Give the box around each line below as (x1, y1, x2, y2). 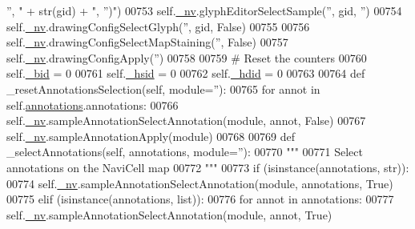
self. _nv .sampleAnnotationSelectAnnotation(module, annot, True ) (6, 206, 332, 223)
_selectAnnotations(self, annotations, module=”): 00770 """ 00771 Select (6, 143, 363, 160)
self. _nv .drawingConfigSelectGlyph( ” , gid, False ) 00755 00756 (6, 18, 310, 34)
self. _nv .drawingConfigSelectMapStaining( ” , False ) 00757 (6, 34, 288, 50)
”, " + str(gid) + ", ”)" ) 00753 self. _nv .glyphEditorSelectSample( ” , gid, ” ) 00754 (6, 2, 402, 18)
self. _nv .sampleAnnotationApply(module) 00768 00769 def (6, 127, 295, 144)
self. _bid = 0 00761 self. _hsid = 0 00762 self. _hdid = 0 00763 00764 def (6, 65, 365, 82)
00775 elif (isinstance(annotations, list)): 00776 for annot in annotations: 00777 (6, 191, 394, 207)
